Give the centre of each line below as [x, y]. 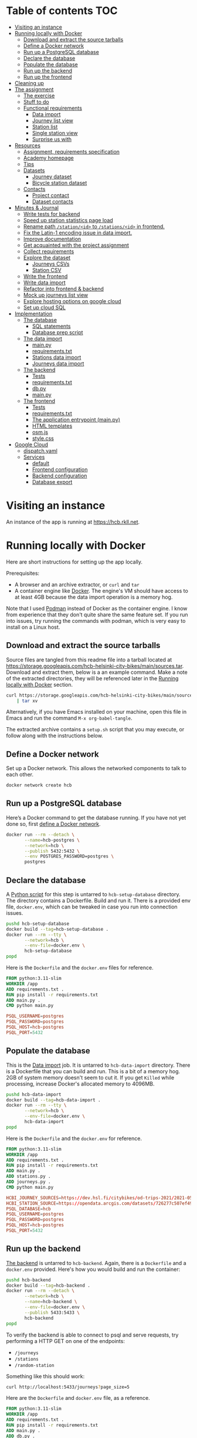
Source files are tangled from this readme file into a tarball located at [89, 659]
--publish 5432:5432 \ [52, 851]
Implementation [33, 313]
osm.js [40, 432]
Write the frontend [45, 276]
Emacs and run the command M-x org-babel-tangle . [69, 718]
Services [34, 457]
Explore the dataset [47, 257]
